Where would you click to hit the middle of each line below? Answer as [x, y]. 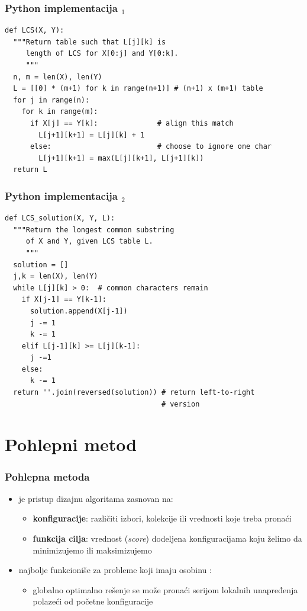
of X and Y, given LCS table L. [89, 241]
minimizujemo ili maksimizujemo [92, 550]
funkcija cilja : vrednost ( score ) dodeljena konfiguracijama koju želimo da [167, 538]
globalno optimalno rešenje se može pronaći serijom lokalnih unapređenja [165, 589]
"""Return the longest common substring [94, 230]
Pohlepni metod [71, 444]
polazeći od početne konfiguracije [93, 601]
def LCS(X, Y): [35, 31]
